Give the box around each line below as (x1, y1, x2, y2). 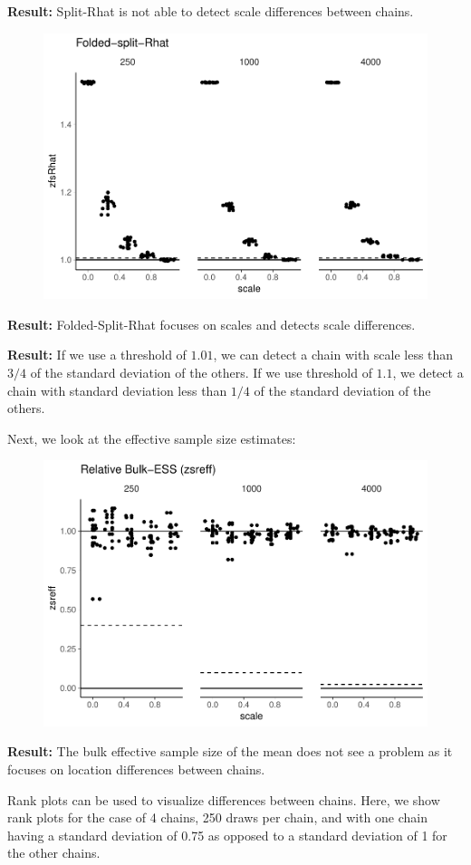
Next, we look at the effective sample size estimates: (7, 428, 296, 447)
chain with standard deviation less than (7, 380, 227, 399)
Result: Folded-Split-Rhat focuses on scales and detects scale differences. (7, 314, 416, 333)
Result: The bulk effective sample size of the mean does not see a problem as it (7, 742, 453, 761)
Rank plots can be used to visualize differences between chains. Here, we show (7, 790, 440, 809)
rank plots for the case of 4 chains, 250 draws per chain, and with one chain (7, 808, 428, 827)
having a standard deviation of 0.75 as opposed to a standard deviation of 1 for (7, 825, 447, 844)
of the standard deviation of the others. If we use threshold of (30, 362, 372, 381)
